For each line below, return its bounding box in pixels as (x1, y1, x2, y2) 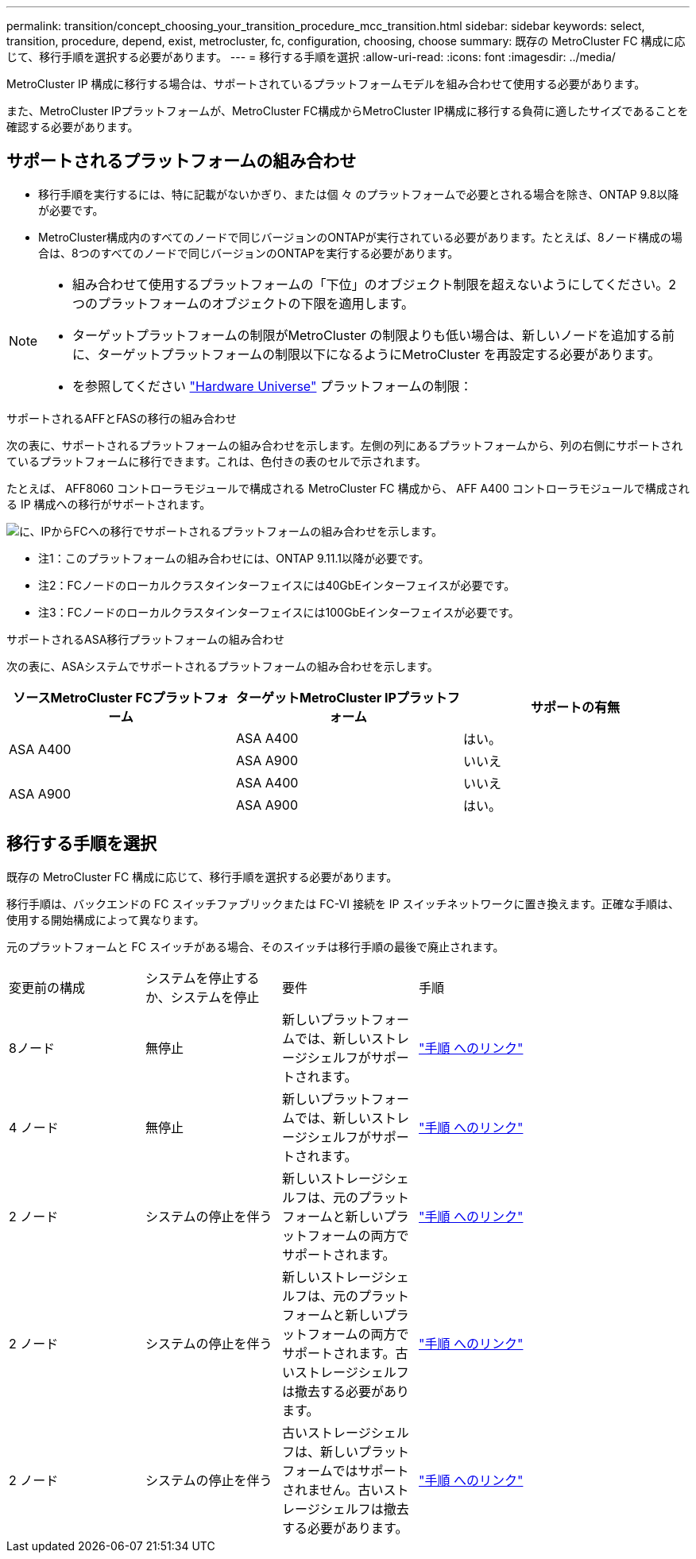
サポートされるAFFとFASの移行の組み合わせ (6, 411, 237, 425)
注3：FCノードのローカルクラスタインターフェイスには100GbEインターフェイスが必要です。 (38, 605, 520, 619)
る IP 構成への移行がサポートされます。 (6, 497, 211, 511)
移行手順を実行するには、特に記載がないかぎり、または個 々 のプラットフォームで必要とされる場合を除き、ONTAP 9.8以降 (38, 187, 679, 201)
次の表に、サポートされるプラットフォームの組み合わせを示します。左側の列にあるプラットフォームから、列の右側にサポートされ (6, 438, 683, 452)
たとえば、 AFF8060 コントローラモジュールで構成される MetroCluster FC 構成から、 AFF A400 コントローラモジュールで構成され (6, 481, 690, 495)
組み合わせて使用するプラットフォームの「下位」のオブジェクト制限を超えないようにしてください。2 (72, 276, 677, 292)
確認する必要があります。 (6, 120, 139, 133)
